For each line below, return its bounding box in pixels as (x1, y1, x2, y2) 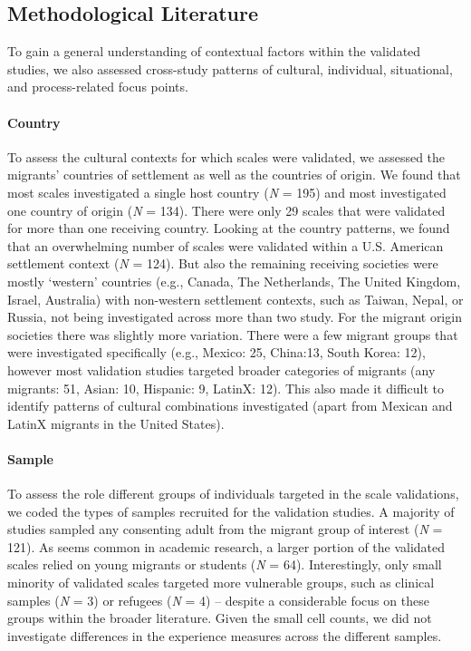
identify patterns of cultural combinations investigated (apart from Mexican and (7, 396, 453, 415)
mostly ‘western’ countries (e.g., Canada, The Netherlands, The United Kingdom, (7, 271, 461, 290)
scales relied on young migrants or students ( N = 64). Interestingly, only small (7, 555, 442, 574)
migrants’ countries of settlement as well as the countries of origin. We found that (7, 165, 461, 184)
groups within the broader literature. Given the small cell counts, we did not (7, 608, 432, 627)
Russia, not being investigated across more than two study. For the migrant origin (7, 307, 462, 326)
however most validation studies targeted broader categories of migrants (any (7, 360, 436, 379)
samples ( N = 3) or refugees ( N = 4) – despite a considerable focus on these (7, 590, 429, 609)
